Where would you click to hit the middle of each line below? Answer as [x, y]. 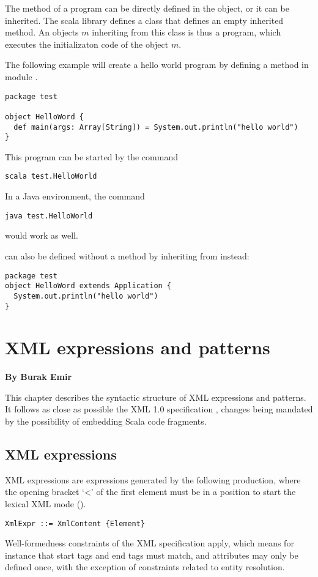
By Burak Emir [39, 377]
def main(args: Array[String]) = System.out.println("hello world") [156, 127]
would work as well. [42, 235]
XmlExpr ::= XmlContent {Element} [75, 523]
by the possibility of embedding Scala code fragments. [106, 421]
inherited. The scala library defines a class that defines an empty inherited [144, 20]
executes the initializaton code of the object [87, 44]
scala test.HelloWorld [51, 177]
